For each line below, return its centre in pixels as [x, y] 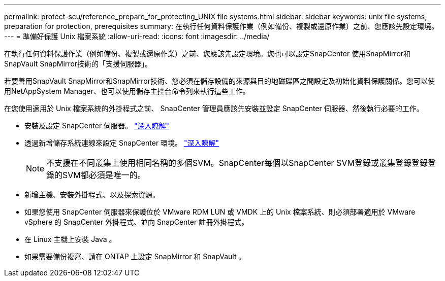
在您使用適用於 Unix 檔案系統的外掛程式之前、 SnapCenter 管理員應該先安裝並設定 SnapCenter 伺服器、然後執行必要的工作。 [214, 108]
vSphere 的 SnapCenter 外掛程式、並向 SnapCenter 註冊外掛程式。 [137, 222]
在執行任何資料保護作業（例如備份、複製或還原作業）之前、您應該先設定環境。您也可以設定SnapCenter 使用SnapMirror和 [208, 54]
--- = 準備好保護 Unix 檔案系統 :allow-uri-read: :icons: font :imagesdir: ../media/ [137, 36]
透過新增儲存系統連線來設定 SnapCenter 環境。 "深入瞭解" [122, 143]
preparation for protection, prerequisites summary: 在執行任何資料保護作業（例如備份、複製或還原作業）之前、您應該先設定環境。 [221, 26]
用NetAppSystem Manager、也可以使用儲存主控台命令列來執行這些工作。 [127, 91]
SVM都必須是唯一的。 [104, 175]
